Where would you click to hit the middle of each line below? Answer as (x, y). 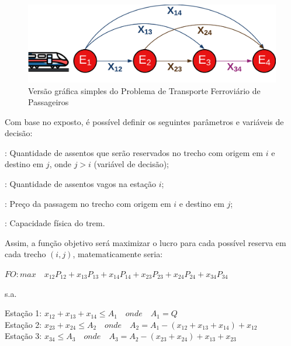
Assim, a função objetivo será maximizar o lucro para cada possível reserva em (145, 242)
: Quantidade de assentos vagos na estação (80, 184)
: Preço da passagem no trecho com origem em (88, 203)
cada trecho (25, 254)
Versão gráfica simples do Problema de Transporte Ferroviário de (144, 90)
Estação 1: (23, 313)
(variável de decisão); (131, 164)
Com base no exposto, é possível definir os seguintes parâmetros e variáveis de (144, 121)
